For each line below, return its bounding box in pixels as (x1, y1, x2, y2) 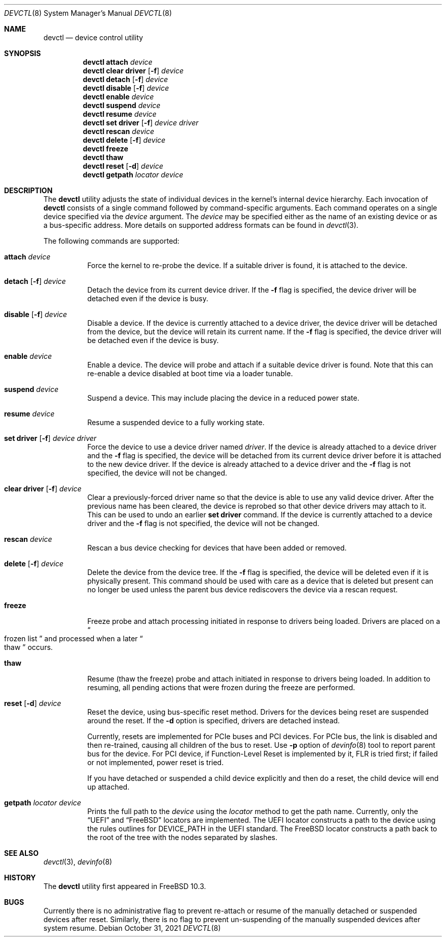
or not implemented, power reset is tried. (87, 758, 224, 767)
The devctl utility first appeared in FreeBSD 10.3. (43, 882, 206, 891)
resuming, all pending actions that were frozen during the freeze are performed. (87, 683, 355, 692)
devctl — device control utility (43, 33, 143, 42)
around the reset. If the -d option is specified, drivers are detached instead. (87, 716, 340, 725)
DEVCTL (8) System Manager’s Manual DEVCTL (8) (4, 9, 172, 17)
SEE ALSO (4, 849, 39, 857)
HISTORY (4, 873, 36, 882)
